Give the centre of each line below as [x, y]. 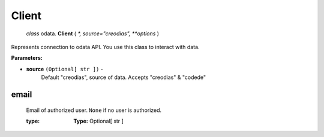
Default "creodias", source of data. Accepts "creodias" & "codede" [124, 77]
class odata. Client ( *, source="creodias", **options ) [92, 34]
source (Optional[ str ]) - [64, 69]
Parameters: [27, 58]
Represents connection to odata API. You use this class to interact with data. [106, 47]
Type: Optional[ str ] [99, 121]
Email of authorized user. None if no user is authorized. [94, 110]
